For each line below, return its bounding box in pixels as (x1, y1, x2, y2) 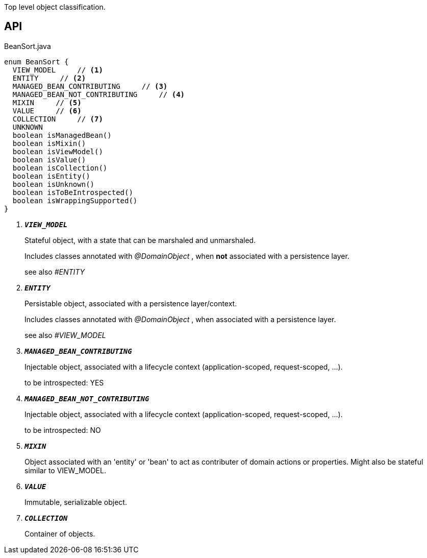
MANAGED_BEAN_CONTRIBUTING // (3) (12, 82, 168, 90)
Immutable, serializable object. (24, 497, 127, 506)
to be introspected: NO (24, 425, 101, 434)
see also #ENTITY (24, 267, 85, 276)
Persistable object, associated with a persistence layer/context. (24, 299, 237, 308)
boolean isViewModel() (12, 147, 103, 156)
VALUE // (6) (12, 106, 82, 115)
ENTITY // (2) (12, 74, 86, 82)
